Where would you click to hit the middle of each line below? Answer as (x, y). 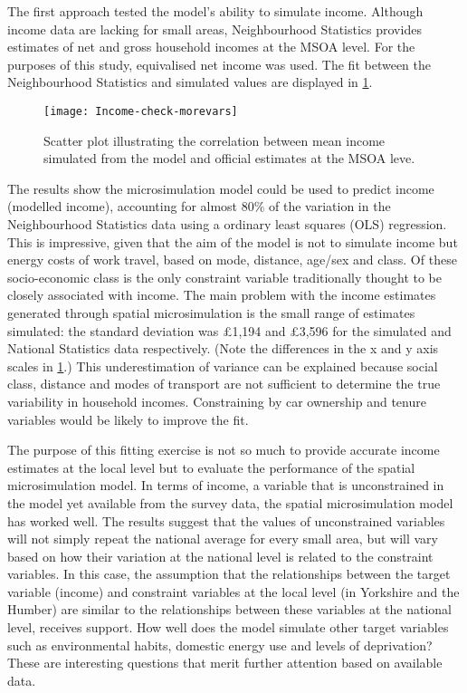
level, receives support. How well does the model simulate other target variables (228, 627)
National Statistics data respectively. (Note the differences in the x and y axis (223, 348)
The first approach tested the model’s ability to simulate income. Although (215, 11)
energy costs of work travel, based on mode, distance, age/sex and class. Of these (232, 260)
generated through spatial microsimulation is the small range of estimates (211, 312)
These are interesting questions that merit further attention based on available (225, 663)
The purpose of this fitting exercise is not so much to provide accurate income (224, 450)
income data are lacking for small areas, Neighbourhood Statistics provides (214, 29)
